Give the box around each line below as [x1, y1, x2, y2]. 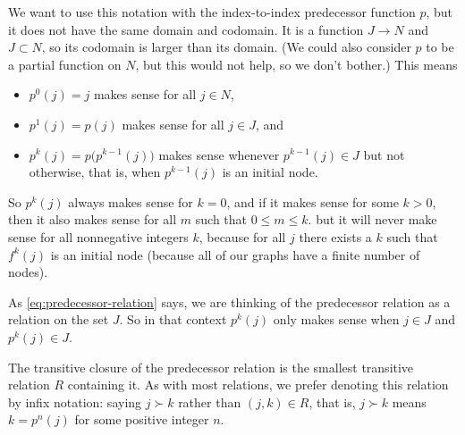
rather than [178, 392, 241, 411]
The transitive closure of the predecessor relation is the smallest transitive [8, 357, 414, 376]
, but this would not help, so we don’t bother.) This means [135, 54, 458, 73]
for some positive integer [74, 410, 209, 429]
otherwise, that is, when [29, 163, 161, 181]
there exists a [299, 227, 372, 246]
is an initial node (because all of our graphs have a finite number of [50, 245, 420, 264]
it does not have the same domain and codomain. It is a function [8, 20, 364, 38]
